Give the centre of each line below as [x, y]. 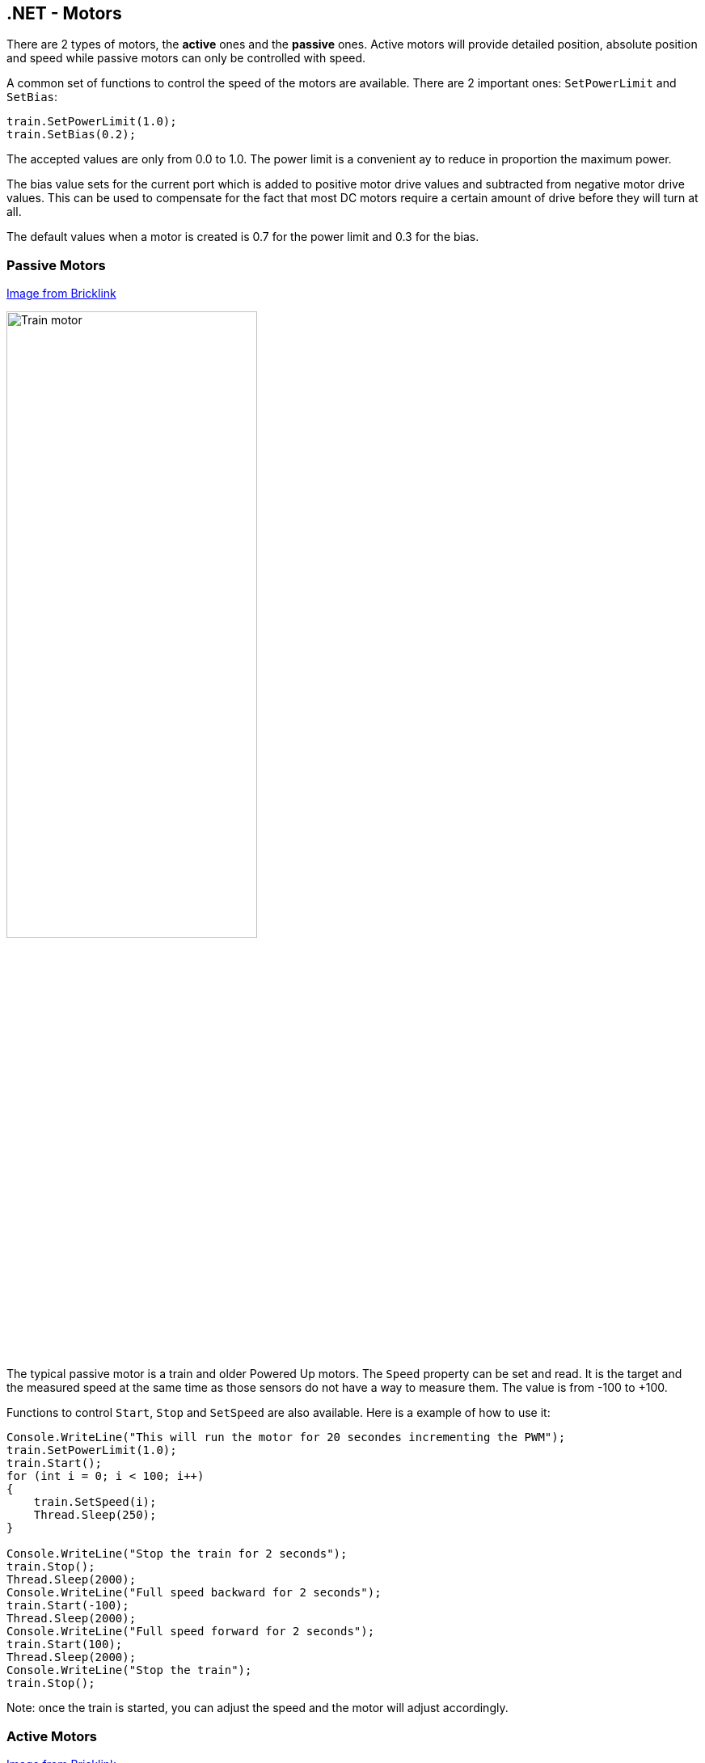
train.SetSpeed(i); [95, 1502]
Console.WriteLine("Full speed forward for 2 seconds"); [191, 1632]
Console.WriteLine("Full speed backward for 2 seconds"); [194, 1593]
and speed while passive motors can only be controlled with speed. [186, 58]
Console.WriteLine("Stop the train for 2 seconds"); [177, 1554]
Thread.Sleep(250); [95, 1515]
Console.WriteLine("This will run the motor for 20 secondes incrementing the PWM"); [286, 1437]
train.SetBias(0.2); [72, 135]
